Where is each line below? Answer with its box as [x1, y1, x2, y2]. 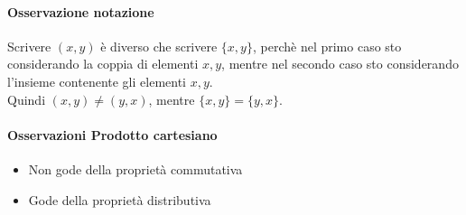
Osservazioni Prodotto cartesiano [7, 125, 218, 144]
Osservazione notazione [7, 2, 154, 21]
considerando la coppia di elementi [7, 54, 199, 73]
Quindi [7, 89, 46, 108]
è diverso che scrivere [100, 36, 218, 55]
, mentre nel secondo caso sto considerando [221, 54, 459, 73]
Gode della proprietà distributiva [28, 190, 211, 209]
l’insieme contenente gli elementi [7, 71, 186, 90]
